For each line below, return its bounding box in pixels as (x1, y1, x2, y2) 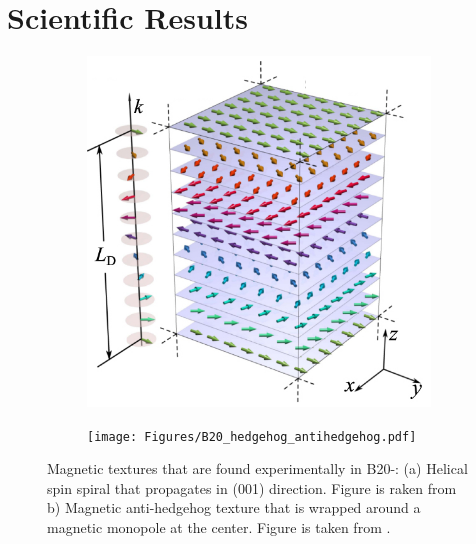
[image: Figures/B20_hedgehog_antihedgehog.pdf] (87, 429, 417, 444)
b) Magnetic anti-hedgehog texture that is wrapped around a (47, 497, 421, 518)
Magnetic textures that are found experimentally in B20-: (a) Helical (47, 458, 468, 479)
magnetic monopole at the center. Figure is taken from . (47, 517, 391, 538)
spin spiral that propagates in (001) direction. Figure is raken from (47, 477, 457, 498)
